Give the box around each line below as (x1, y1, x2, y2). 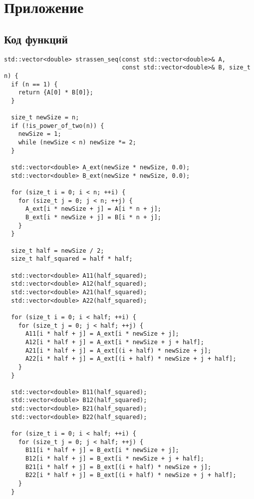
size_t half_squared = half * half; (11, 255, 133, 263)
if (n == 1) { (11, 80, 58, 88)
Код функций (4, 31, 68, 46)
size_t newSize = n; (11, 114, 79, 121)
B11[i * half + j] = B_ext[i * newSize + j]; (25, 447, 179, 454)
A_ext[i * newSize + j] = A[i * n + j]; (25, 205, 161, 213)
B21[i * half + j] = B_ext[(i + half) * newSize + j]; (25, 463, 212, 471)
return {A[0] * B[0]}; (18, 89, 93, 96)
